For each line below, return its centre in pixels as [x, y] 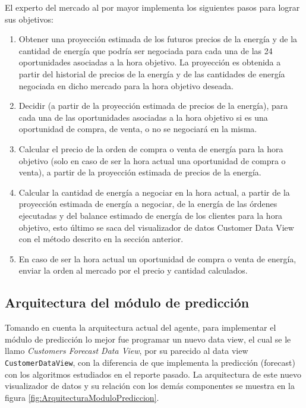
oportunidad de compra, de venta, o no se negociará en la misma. [138, 129]
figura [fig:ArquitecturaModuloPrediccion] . [82, 397]
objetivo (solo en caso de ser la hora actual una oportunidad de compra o [152, 160]
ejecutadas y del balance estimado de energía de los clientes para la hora [151, 215]
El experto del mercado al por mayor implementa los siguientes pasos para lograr [152, 7]
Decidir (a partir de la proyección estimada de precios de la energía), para [153, 106]
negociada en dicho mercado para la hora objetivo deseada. [126, 85]
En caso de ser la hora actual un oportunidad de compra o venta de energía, [157, 258]
